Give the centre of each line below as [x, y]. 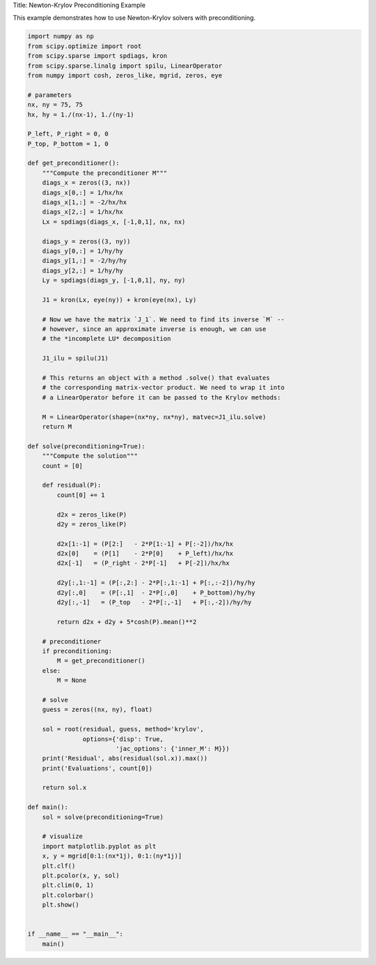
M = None [72, 681]
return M [57, 426]
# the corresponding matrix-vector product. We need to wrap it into [163, 388]
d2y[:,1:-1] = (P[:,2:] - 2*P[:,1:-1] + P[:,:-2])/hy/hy [156, 583]
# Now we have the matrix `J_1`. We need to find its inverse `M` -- [163, 319]
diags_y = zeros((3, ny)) [86, 241]
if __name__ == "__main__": [75, 934]
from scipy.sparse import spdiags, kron [97, 56]
